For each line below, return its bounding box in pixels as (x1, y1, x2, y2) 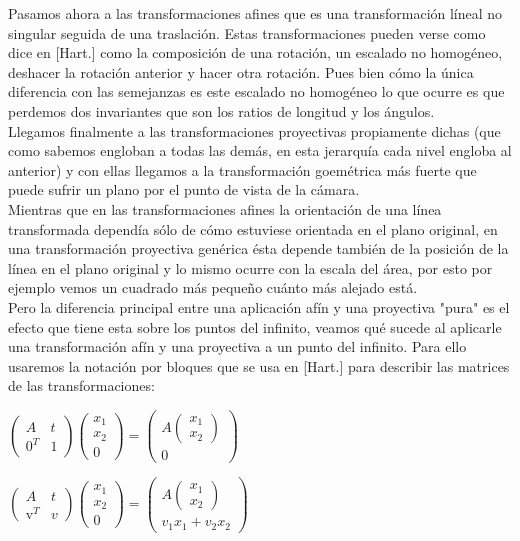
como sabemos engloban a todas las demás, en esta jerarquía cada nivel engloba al (8, 140, 512, 161)
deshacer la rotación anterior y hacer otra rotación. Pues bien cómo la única (8, 61, 474, 82)
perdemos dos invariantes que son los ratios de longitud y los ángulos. (8, 100, 435, 121)
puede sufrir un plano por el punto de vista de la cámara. (8, 179, 360, 200)
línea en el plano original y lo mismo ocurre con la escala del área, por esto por (8, 257, 493, 278)
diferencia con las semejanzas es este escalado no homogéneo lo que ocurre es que (8, 81, 505, 102)
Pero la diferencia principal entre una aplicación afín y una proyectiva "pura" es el (8, 296, 510, 317)
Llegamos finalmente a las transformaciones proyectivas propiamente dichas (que (8, 120, 501, 141)
